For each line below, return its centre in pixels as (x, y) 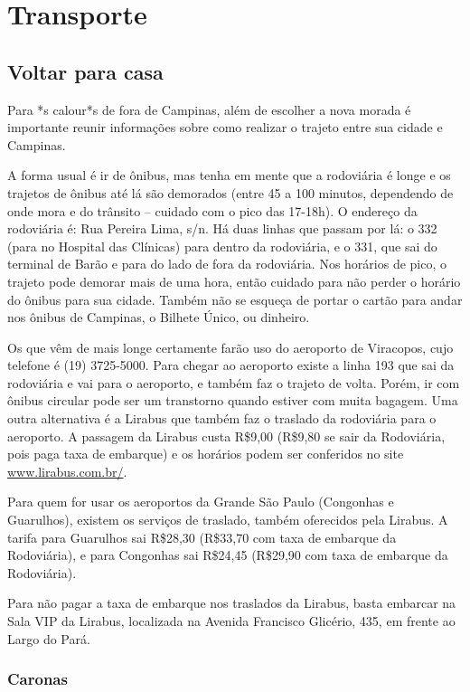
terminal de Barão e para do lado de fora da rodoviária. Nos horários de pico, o (227, 264)
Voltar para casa (85, 71)
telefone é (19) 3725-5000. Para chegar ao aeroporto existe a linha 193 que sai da (231, 365)
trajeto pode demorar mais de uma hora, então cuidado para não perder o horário (234, 281)
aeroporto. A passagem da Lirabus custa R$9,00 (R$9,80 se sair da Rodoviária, (226, 436)
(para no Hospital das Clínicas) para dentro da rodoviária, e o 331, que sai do (222, 246)
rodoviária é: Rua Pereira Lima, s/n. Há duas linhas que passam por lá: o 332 (222, 228)
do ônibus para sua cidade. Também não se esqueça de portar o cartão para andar (235, 299)
